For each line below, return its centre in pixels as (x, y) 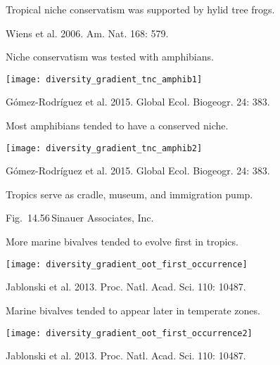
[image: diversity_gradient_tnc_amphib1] (104, 79)
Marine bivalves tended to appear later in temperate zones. (133, 310)
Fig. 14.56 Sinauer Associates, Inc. (80, 218)
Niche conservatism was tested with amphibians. (110, 57)
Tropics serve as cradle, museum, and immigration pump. (129, 194)
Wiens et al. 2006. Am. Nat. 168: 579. (87, 33)
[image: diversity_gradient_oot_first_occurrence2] (129, 333)
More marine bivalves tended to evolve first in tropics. (122, 242)
